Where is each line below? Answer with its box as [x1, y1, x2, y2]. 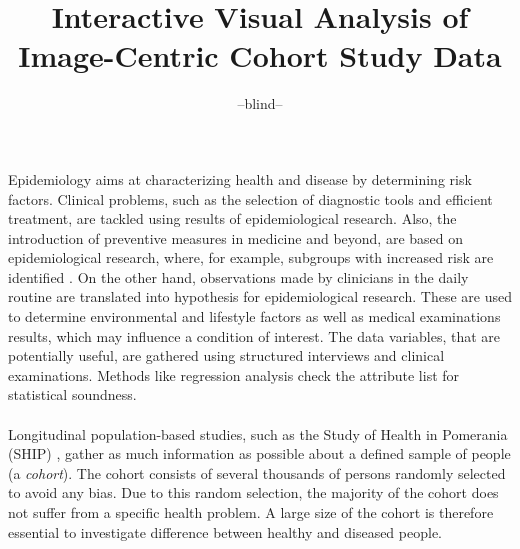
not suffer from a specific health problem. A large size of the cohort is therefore [8, 502, 494, 522]
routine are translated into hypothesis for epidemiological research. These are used [8, 286, 512, 307]
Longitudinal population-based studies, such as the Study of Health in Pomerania [8, 423, 508, 444]
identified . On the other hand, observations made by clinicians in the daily [8, 266, 469, 287]
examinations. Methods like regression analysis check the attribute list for [8, 364, 460, 385]
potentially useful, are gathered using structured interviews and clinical [8, 345, 445, 366]
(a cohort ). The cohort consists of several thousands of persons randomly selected [8, 462, 506, 483]
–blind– [237, 93, 283, 114]
